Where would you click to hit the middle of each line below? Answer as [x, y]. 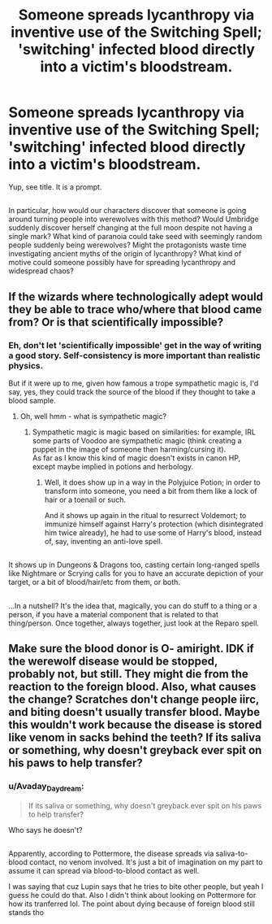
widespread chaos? [41, 271]
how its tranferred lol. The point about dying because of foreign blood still [132, 904]
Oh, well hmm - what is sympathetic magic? [93, 416]
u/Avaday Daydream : [46, 787]
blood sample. [32, 401]
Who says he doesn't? [45, 830]
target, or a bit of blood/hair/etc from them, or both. [95, 582]
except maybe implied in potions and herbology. [112, 467]
